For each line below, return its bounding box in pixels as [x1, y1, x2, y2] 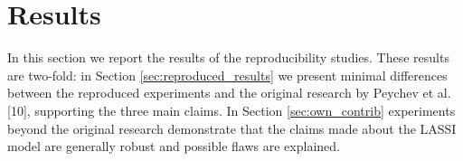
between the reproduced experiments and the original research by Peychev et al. [7, 83, 451, 102]
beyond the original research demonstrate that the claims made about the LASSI [7, 118, 457, 137]
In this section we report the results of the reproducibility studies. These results [7, 48, 449, 67]
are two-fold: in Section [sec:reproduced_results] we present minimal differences [7, 65, 448, 84]
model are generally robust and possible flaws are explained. [7, 137, 340, 156]
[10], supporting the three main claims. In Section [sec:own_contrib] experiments [7, 100, 456, 119]
